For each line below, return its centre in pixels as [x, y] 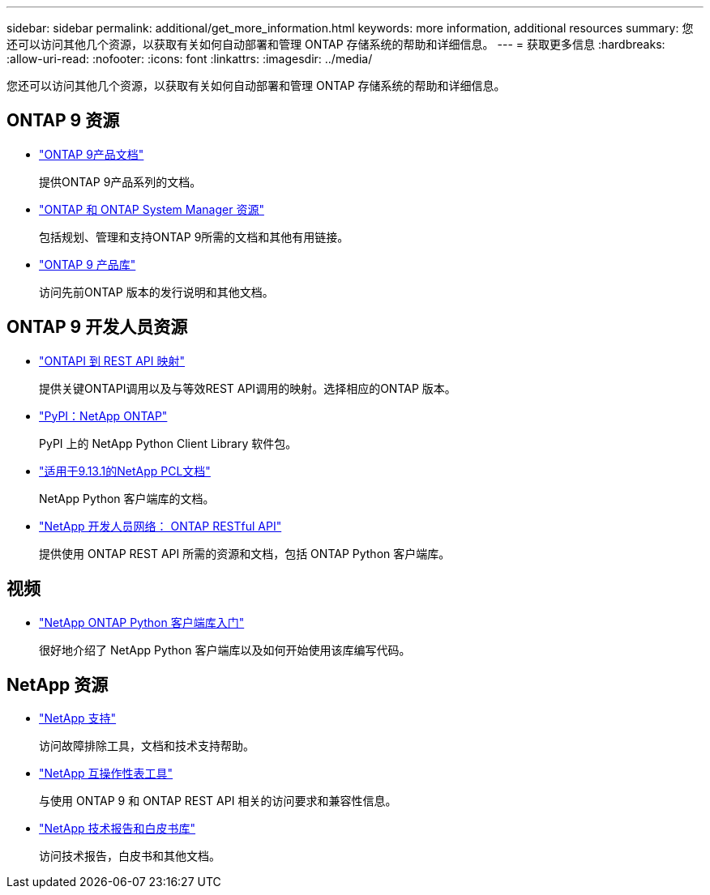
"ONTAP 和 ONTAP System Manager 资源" [152, 209]
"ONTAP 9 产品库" [88, 264]
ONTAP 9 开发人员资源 [97, 327]
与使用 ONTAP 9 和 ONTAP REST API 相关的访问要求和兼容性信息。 [218, 801]
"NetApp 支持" [78, 718]
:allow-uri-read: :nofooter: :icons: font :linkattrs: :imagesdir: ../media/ [190, 59]
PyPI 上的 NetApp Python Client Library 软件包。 [168, 443]
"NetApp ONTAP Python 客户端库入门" [142, 622]
